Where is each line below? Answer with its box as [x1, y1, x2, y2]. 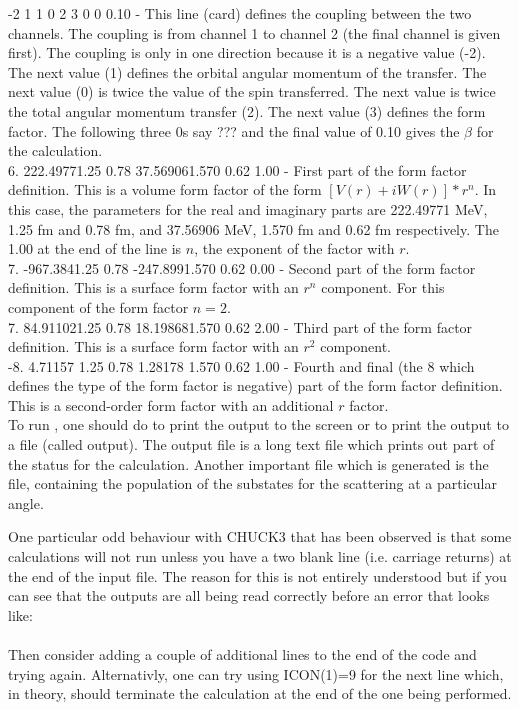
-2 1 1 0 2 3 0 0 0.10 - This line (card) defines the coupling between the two [8, 3, 472, 23]
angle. [8, 492, 44, 513]
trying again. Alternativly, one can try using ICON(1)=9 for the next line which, [8, 663, 504, 684]
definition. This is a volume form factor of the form [8, 179, 322, 200]
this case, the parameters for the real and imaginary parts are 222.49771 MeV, [8, 198, 488, 219]
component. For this [321, 277, 445, 298]
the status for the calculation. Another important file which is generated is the [8, 453, 489, 474]
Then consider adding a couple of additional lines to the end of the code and [8, 644, 477, 664]
